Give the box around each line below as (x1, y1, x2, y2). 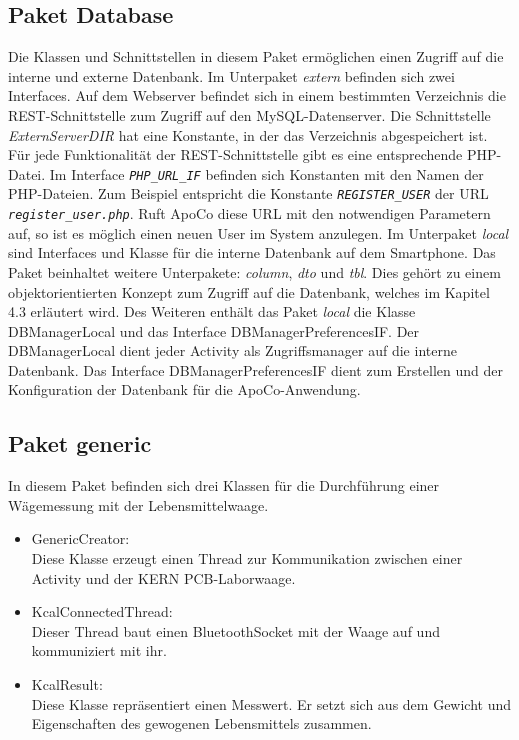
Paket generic (8, 428, 152, 459)
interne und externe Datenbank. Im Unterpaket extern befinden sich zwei (8, 65, 455, 86)
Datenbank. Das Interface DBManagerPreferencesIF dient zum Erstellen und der (8, 359, 503, 380)
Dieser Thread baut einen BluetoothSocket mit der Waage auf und (31, 620, 440, 641)
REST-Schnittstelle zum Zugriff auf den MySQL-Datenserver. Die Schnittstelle (8, 104, 491, 125)
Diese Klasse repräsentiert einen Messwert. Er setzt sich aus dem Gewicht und (31, 693, 512, 714)
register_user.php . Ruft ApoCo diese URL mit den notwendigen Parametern (8, 203, 491, 224)
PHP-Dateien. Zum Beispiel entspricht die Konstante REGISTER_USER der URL (8, 183, 489, 204)
